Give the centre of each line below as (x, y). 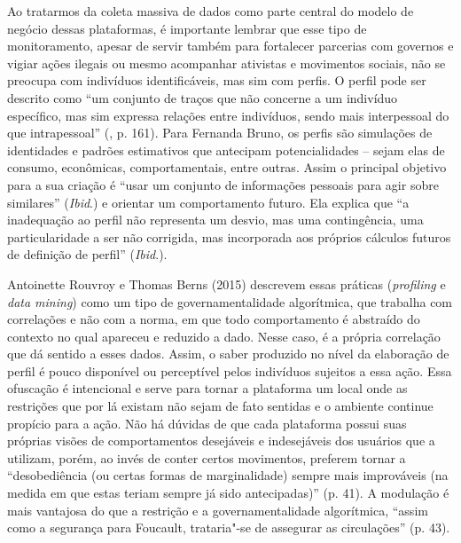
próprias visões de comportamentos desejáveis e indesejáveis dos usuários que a (221, 441)
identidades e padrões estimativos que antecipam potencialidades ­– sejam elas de (226, 150)
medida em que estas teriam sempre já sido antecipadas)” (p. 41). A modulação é (228, 493)
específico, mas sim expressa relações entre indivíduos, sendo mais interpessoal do (228, 115)
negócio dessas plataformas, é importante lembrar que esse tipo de (187, 28)
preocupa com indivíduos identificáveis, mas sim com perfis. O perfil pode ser (217, 80)
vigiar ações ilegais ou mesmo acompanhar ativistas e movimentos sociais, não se (227, 63)
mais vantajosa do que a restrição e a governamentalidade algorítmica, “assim (218, 510)
